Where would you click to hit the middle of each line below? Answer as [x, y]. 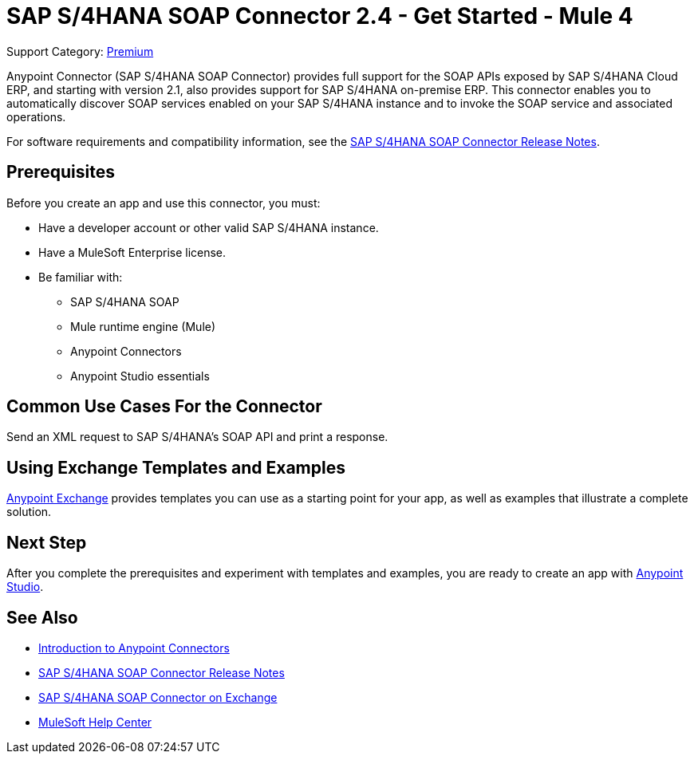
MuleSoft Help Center [95, 722]
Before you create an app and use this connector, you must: [164, 203]
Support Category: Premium [80, 51]
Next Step [47, 542]
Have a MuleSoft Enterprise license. [132, 252]
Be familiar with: [81, 277]
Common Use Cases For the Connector [164, 407]
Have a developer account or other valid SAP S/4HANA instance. [209, 227]
